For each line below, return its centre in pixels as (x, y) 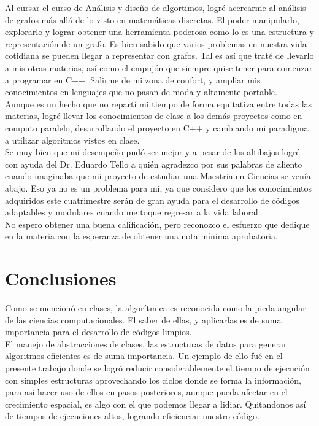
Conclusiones (61, 278)
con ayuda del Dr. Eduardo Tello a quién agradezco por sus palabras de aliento (154, 164)
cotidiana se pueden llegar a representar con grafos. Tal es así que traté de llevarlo (159, 56)
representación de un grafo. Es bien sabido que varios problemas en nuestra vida (156, 43)
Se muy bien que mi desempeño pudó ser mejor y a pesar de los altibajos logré (152, 152)
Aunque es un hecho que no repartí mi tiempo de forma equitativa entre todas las (159, 103)
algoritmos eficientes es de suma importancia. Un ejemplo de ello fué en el (144, 356)
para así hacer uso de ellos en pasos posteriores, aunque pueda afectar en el (146, 392)
